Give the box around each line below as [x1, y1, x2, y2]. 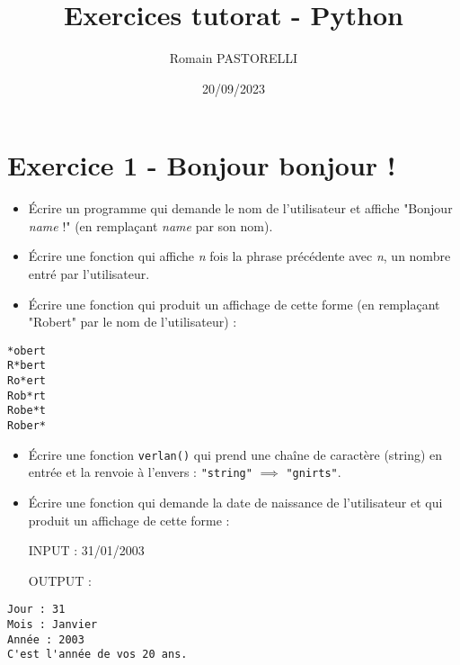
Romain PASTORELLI [169, 49, 298, 67]
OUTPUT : [28, 571, 92, 589]
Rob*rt [7, 389, 46, 402]
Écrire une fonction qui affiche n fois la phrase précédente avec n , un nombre [28, 247, 451, 265]
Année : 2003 [7, 633, 84, 646]
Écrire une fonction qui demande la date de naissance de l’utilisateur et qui [28, 493, 443, 512]
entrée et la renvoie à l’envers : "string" [28, 463, 252, 481]
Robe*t [7, 404, 46, 418]
